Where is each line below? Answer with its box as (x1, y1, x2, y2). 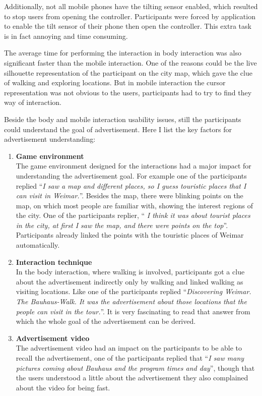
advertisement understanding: (4, 134, 96, 144)
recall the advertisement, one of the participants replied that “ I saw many (16, 353, 244, 363)
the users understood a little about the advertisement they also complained (16, 372, 248, 383)
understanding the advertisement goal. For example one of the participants (16, 170, 247, 181)
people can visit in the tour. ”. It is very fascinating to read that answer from (16, 306, 250, 316)
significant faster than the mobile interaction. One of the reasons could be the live (4, 57, 257, 68)
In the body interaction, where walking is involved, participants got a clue (16, 266, 245, 277)
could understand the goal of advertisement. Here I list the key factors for (4, 124, 232, 134)
